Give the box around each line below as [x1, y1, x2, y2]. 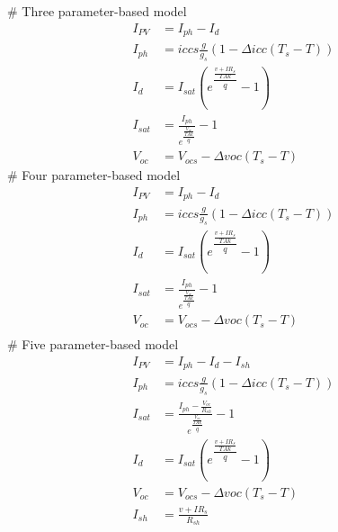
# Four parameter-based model [7, 166, 181, 185]
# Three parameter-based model [7, 2, 187, 20]
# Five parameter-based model [7, 335, 179, 354]
